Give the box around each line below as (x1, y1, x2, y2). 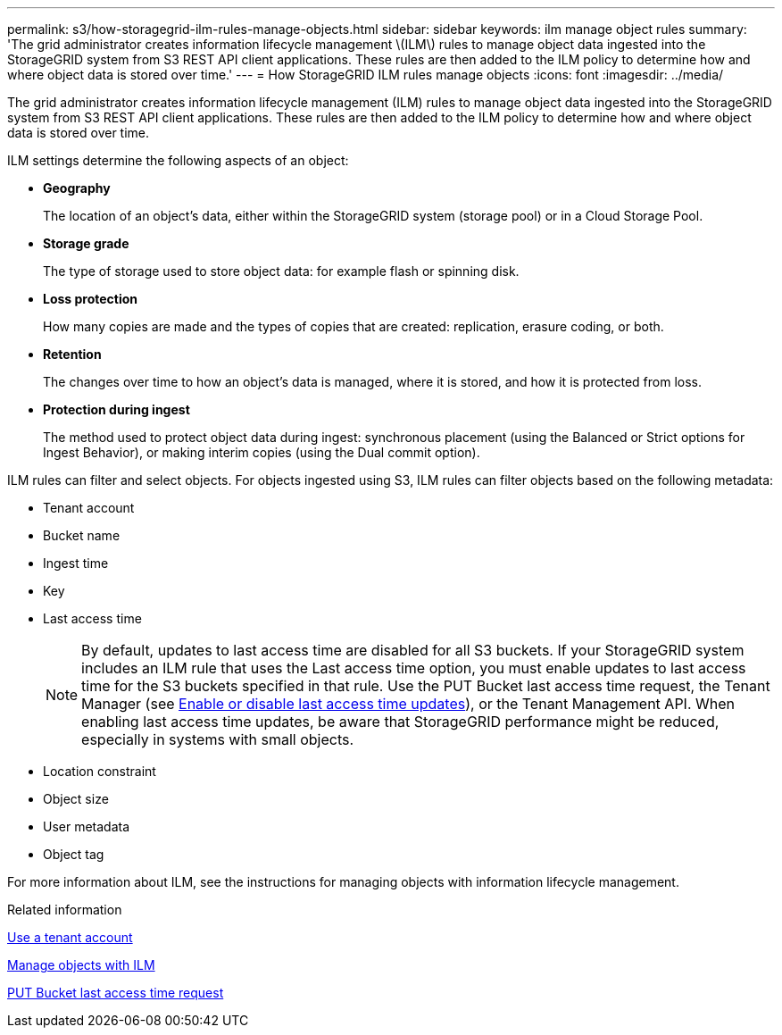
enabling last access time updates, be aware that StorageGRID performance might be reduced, (81, 713, 720, 730)
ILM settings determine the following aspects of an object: (7, 153, 349, 168)
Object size (43, 791, 109, 806)
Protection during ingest (43, 402, 190, 417)
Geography (43, 180, 111, 196)
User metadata (43, 819, 130, 834)
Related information (7, 902, 122, 917)
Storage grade (43, 236, 129, 251)
